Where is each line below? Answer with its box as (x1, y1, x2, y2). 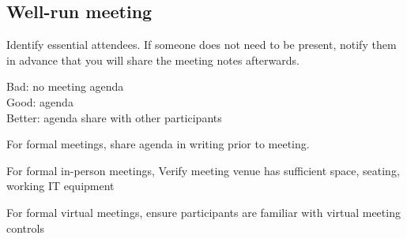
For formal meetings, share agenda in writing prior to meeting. (6, 136, 310, 152)
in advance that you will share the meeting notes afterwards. (6, 51, 300, 68)
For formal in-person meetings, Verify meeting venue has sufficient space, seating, (6, 162, 400, 178)
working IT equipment (6, 177, 115, 194)
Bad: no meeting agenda (6, 78, 124, 95)
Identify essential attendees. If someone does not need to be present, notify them (6, 36, 397, 53)
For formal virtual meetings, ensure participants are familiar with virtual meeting (6, 204, 401, 220)
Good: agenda (6, 93, 73, 110)
